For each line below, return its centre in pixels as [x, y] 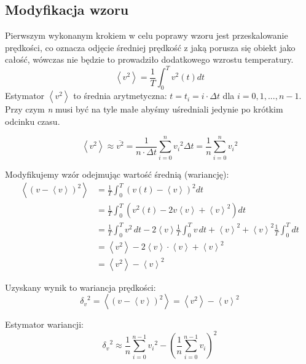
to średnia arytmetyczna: [120, 96]
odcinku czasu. [33, 121]
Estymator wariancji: [44, 324]
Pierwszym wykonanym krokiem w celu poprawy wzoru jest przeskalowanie [147, 35]
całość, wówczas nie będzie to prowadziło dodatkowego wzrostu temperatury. [149, 59]
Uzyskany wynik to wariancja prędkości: [80, 287]
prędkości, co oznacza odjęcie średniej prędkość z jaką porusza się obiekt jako [150, 47]
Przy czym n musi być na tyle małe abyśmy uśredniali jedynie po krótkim [144, 109]
